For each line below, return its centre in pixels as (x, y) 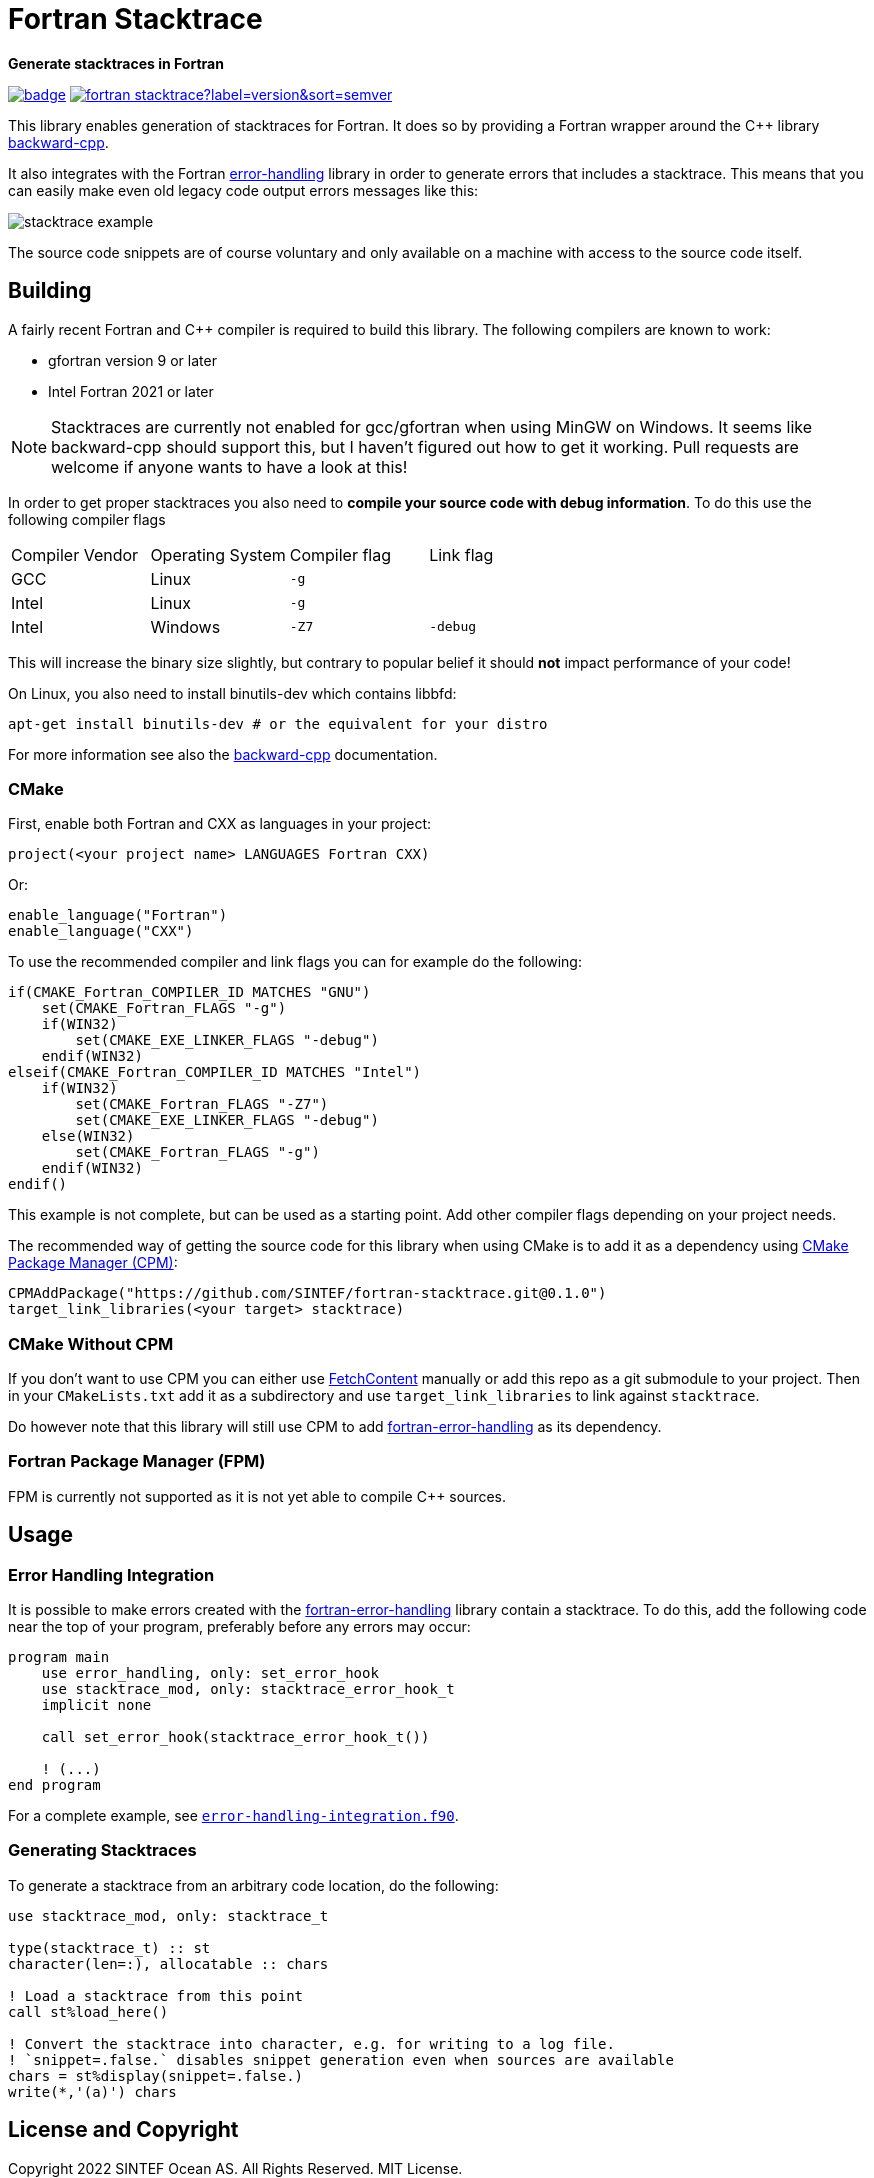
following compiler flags (87, 519)
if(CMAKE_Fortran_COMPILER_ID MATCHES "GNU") (189, 992)
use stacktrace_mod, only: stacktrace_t (168, 1915)
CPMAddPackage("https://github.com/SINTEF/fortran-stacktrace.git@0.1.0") (307, 1293)
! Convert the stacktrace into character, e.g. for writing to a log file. (311, 2043)
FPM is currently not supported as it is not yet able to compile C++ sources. (257, 1496)
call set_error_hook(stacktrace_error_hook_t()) (235, 1737)
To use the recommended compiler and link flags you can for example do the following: (295, 962)
